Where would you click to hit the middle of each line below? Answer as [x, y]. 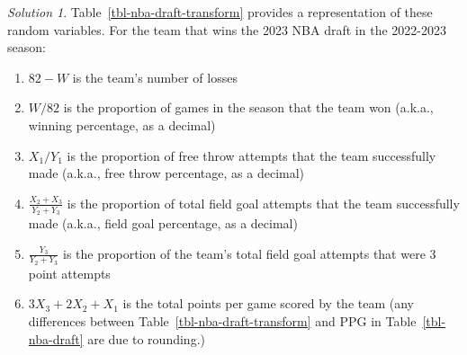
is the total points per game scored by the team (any [268, 303]
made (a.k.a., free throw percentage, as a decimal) [166, 173]
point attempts [69, 273]
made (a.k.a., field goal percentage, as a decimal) [163, 222]
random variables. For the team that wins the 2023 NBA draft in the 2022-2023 [227, 29]
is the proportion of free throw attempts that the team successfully [251, 155]
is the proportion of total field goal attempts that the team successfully [263, 203]
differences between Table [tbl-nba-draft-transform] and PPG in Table [222, 321]
